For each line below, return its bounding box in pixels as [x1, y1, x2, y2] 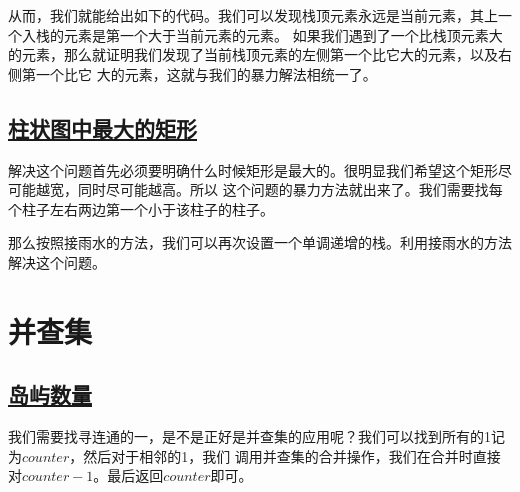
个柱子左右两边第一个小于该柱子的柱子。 [8, 198, 274, 219]
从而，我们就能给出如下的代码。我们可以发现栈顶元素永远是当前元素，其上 [8, 5, 498, 25]
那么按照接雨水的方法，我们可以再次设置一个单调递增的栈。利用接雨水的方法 [8, 232, 512, 253]
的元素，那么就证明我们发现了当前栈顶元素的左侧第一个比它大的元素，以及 [8, 44, 498, 65]
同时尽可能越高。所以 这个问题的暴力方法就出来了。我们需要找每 [77, 179, 503, 200]
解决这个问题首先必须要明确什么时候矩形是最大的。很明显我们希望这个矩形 [8, 159, 498, 180]
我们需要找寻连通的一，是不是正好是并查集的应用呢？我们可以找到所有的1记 [8, 426, 505, 447]
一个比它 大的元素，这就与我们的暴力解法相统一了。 [35, 63, 377, 84]
